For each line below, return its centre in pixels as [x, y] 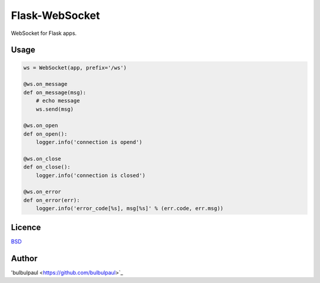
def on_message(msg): [55, 92]
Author [24, 258]
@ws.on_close [42, 159]
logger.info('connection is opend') [89, 142]
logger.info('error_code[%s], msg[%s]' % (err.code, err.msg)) [130, 208]
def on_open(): [45, 134]
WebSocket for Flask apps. [44, 33]
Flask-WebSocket [55, 15]
